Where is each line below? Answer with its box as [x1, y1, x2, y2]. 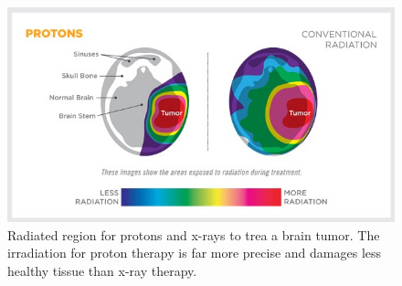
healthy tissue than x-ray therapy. [7, 260, 197, 280]
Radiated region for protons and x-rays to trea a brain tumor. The [7, 225, 380, 244]
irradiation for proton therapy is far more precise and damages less [7, 243, 382, 262]
